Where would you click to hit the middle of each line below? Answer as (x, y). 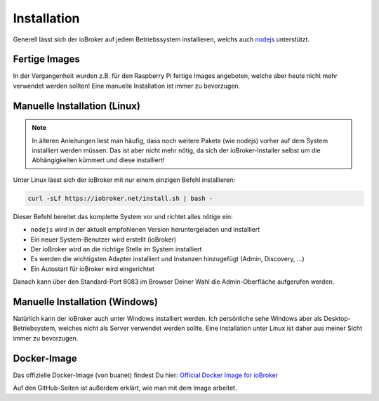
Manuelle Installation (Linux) (77, 106)
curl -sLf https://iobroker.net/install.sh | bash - (120, 198)
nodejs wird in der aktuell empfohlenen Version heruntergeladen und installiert (145, 230)
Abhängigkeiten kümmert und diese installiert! (98, 160)
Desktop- (337, 319)
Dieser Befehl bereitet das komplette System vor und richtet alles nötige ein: (123, 216)
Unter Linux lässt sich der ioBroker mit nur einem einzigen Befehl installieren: (124, 180)
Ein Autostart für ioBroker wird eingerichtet (92, 269)
